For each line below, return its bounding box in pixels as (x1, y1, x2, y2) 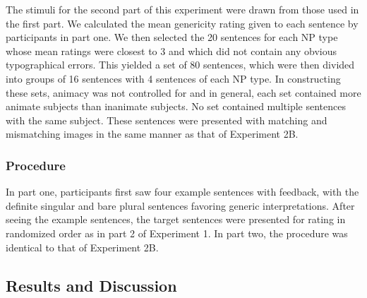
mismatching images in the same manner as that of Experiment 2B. (6, 126, 299, 141)
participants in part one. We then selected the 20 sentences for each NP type (6, 30, 338, 44)
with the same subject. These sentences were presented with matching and (6, 112, 327, 127)
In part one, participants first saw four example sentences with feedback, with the (6, 184, 359, 199)
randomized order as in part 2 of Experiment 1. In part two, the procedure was (6, 225, 348, 240)
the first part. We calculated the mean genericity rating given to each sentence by (6, 16, 359, 30)
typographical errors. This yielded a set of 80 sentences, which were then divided (6, 57, 355, 72)
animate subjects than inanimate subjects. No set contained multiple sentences (6, 99, 346, 114)
